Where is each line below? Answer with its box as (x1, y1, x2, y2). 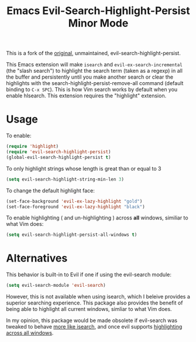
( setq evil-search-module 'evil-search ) (6, 283, 106, 289)
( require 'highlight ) (6, 144, 59, 150)
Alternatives (6, 252, 68, 265)
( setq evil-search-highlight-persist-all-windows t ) (6, 232, 137, 238)
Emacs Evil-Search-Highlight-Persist (6, 4, 190, 18)
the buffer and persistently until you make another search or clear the (6, 73, 174, 80)
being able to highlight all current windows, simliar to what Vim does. (6, 306, 172, 313)
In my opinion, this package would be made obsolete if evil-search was (6, 317, 177, 324)
